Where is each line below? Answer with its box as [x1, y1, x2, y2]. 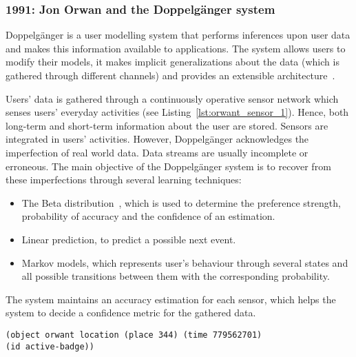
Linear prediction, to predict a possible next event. [21, 232, 236, 246]
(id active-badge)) [6, 341, 94, 351]
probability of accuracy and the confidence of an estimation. [21, 209, 275, 223]
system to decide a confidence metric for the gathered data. [6, 305, 256, 320]
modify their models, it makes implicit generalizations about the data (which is [6, 54, 339, 69]
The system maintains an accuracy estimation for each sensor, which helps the [6, 292, 336, 306]
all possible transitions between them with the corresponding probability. [21, 269, 330, 283]
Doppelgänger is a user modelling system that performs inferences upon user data [6, 28, 350, 42]
